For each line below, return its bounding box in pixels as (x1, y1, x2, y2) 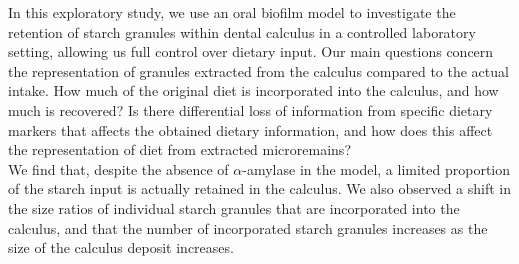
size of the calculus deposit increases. (8, 237, 234, 258)
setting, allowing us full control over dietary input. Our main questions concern (8, 41, 494, 62)
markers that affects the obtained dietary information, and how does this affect (8, 119, 493, 140)
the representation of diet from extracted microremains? (8, 139, 351, 160)
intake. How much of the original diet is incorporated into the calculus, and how (8, 80, 499, 101)
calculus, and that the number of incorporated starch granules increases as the (8, 217, 488, 238)
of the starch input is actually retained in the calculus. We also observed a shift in (8, 178, 512, 199)
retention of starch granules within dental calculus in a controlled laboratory (8, 21, 476, 42)
